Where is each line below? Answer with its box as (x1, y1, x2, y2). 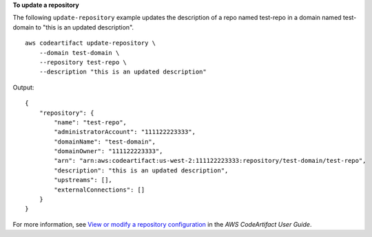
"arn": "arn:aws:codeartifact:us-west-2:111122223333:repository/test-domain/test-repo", (54, 157, 366, 165)
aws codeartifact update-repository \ (25, 39, 156, 47)
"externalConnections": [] (54, 185, 145, 194)
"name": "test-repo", (54, 118, 127, 126)
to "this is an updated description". (35, 23, 134, 31)
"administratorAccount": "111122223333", (54, 128, 196, 136)
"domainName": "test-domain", (54, 137, 156, 146)
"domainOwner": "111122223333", (54, 148, 163, 155)
